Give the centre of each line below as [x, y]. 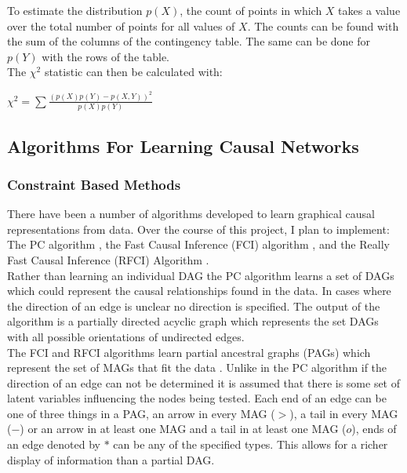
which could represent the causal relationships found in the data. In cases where [199, 291]
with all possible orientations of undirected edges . [126, 336]
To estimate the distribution [75, 10]
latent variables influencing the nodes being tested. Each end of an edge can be [197, 398]
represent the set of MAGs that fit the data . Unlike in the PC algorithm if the [197, 367]
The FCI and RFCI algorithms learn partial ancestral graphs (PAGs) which [189, 352]
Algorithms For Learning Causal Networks [183, 146]
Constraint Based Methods [94, 184]
